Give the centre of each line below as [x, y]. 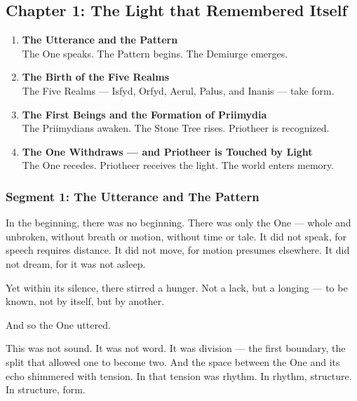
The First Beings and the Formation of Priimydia [144, 114]
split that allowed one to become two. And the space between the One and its [173, 361]
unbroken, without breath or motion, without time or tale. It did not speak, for [176, 236]
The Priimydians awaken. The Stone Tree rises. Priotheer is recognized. [176, 128]
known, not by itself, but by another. [85, 301]
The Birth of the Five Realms [95, 77]
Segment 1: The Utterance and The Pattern [133, 196]
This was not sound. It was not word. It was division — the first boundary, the [176, 348]
